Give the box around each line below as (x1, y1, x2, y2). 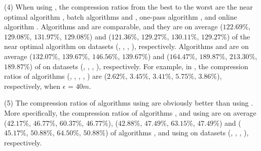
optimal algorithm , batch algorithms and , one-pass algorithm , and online (4, 11, 237, 22)
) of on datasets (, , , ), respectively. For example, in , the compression (29, 61, 248, 71)
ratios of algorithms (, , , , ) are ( (4, 71, 107, 81)
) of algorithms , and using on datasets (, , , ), (105, 127, 249, 138)
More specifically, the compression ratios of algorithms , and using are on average (4, 107, 256, 118)
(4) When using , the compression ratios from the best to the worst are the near (4, 2, 253, 12)
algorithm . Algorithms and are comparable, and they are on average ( (4, 21, 223, 32)
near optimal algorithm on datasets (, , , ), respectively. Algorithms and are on (4, 41, 249, 52)
